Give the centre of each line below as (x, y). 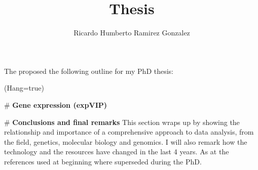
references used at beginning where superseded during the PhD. (103, 161)
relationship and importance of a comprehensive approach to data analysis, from (129, 132)
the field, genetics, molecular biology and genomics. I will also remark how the (126, 141)
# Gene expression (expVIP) (56, 104)
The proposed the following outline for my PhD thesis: (89, 71)
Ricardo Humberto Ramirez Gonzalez (132, 33)
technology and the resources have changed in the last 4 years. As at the (117, 152)
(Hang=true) (24, 88)
